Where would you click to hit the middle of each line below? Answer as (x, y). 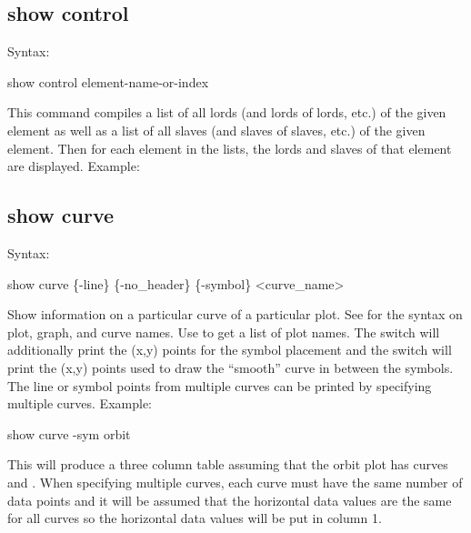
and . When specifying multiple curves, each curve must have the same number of (235, 482)
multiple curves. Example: (80, 403)
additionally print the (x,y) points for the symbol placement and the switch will (230, 350)
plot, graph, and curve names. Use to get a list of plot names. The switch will (224, 332)
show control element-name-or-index (108, 81)
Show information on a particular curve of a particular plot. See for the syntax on (235, 314)
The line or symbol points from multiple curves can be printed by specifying (220, 385)
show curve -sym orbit (69, 433)
